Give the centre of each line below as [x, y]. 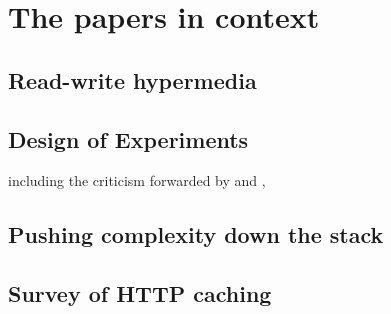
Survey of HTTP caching [140, 293]
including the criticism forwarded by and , [137, 180]
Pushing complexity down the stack [196, 234]
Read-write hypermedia [132, 79]
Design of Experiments [128, 138]
